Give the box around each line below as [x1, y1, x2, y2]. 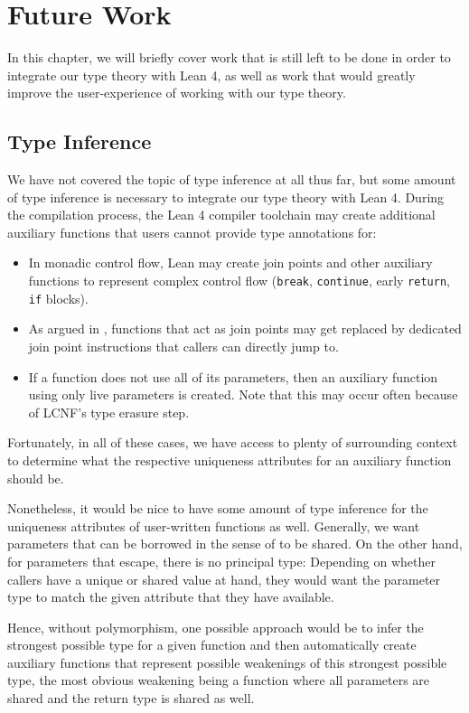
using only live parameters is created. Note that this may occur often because [28, 385, 458, 404]
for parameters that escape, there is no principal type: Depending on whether [7, 551, 436, 570]
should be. [7, 468, 64, 487]
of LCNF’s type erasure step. [28, 402, 190, 421]
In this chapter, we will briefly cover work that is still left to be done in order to [7, 48, 451, 67]
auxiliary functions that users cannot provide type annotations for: [7, 222, 377, 241]
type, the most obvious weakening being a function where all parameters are [7, 671, 430, 690]
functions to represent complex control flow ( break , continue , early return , [28, 271, 450, 290]
